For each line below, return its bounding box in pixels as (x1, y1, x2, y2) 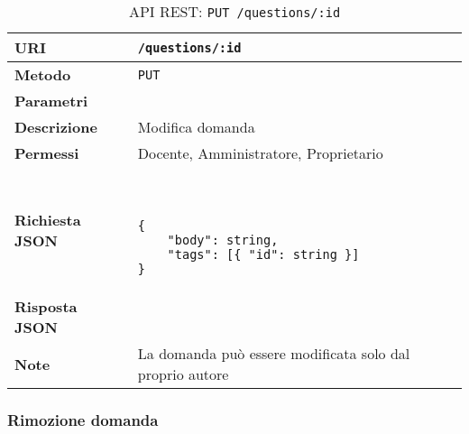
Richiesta (14, 208, 81, 230)
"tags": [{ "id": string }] (167, 247, 360, 262)
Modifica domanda (137, 116, 255, 137)
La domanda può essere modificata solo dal (137, 343, 410, 364)
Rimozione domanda (7, 408, 159, 430)
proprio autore (137, 364, 229, 384)
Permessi (14, 143, 79, 163)
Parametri (14, 90, 88, 111)
